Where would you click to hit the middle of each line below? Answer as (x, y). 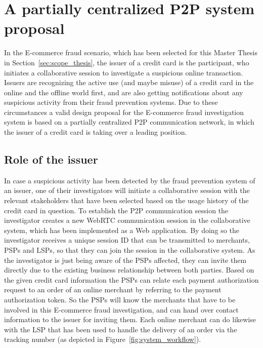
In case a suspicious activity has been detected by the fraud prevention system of (130, 180)
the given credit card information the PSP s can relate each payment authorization (131, 279)
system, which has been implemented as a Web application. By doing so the (122, 230)
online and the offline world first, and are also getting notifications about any (124, 92)
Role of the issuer (51, 159)
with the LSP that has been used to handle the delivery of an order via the (121, 329)
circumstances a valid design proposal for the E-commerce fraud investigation (124, 112)
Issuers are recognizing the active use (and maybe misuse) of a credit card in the (129, 82)
